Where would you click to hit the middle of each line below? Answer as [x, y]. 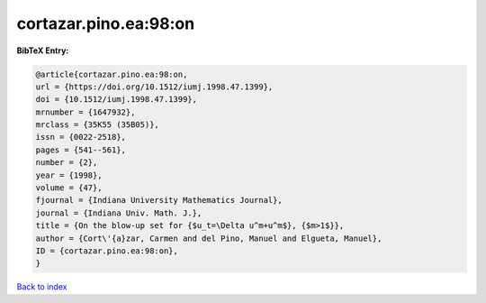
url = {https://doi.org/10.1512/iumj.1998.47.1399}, [154, 87]
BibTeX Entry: [43, 50]
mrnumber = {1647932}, [85, 112]
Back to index [42, 287]
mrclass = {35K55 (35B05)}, [97, 125]
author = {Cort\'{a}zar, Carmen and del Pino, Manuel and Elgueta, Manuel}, [209, 238]
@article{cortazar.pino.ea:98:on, [112, 74]
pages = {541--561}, [81, 150]
